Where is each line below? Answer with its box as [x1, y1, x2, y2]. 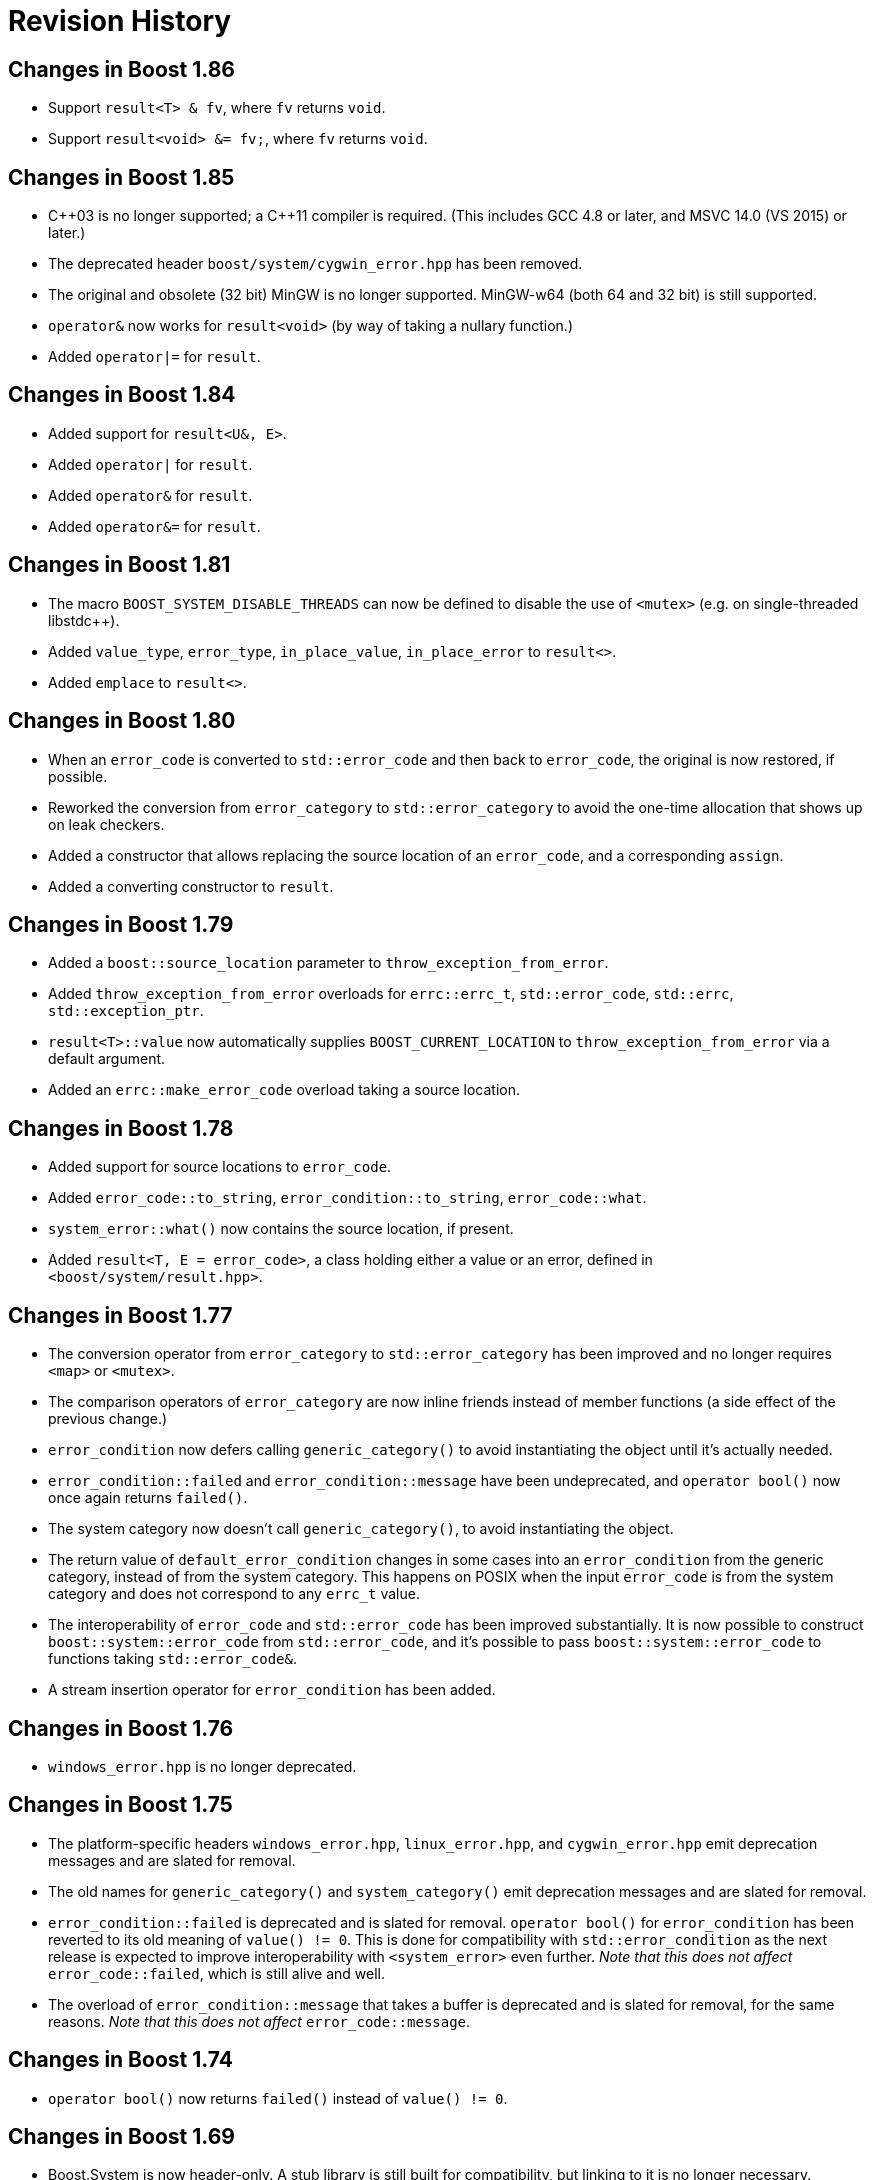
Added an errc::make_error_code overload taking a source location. [48, 1081, 520, 1099]
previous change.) [48, 1410, 168, 1428]
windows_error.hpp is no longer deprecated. [48, 1757, 357, 1775]
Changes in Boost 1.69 [8, 2124, 235, 2150]
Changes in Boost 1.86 [8, 56, 235, 82]
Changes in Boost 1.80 [8, 708, 236, 734]
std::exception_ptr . [48, 1002, 204, 1020]
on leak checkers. [48, 815, 165, 833]
